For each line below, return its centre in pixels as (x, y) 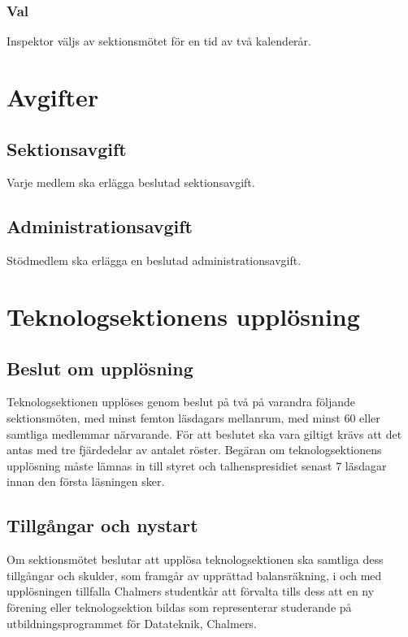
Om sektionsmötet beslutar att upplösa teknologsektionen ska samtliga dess (195, 559)
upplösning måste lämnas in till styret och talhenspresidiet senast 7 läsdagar (197, 465)
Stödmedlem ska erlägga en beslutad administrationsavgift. (154, 260)
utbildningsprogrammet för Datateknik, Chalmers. (132, 623)
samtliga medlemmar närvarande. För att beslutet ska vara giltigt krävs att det (204, 433)
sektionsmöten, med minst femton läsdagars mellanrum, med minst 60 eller (193, 417)
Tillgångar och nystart (102, 525)
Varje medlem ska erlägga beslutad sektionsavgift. (131, 182)
